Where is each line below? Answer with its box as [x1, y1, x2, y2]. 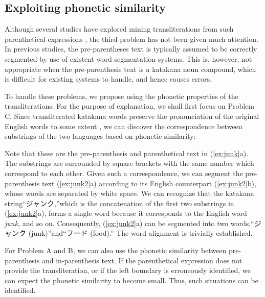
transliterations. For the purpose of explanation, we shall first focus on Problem [5, 101, 255, 111]
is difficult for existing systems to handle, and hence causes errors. [5, 73, 212, 84]
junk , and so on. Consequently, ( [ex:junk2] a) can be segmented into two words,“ [5, 217, 254, 228]
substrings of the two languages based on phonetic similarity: [5, 131, 196, 141]
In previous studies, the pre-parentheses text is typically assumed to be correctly [5, 43, 257, 54]
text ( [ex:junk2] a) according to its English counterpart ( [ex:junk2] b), [41, 178, 256, 188]
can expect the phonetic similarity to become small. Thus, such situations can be [5, 275, 258, 285]
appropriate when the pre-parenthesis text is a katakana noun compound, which [5, 63, 256, 74]
